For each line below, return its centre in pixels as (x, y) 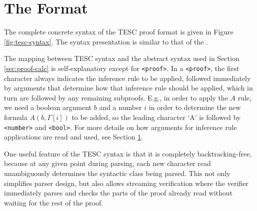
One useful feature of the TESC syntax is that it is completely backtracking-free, (128, 153)
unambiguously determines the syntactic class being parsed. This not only (117, 173)
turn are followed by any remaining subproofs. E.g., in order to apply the (116, 97)
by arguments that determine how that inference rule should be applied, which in (128, 88)
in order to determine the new (195, 107)
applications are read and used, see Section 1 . (73, 137)
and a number (120, 107)
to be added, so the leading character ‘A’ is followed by (156, 117)
